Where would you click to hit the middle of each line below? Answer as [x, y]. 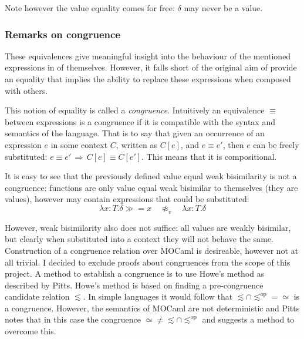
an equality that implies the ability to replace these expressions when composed [148, 79]
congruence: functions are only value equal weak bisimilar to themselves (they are [151, 187]
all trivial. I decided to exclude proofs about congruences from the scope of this [148, 262]
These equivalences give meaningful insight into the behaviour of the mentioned [148, 56]
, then [233, 144]
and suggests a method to [248, 319]
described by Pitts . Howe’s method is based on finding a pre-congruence [134, 285]
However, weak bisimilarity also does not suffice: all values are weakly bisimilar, [148, 227]
